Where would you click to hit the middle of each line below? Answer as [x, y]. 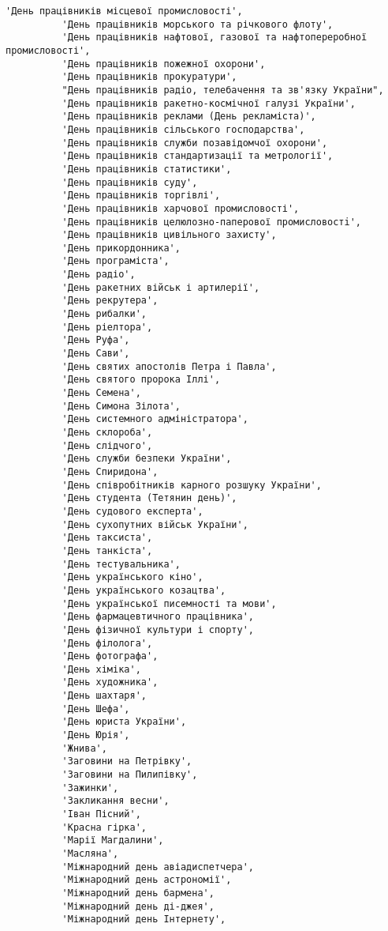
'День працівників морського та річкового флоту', [198, 24]
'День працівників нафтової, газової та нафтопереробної [215, 38]
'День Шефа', [96, 709]
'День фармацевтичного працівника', [158, 617]
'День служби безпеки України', [147, 459]
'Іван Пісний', [101, 814]
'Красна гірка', [104, 827]
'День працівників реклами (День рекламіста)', [189, 117]
